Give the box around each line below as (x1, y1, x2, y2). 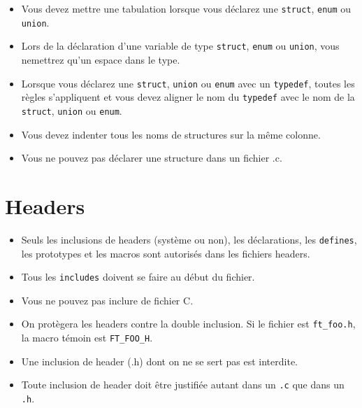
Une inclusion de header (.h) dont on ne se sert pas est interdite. (21, 353, 298, 368)
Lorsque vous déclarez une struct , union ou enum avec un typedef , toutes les (21, 76, 355, 90)
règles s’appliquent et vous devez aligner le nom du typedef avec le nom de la (21, 90, 355, 104)
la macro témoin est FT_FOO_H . (21, 330, 153, 344)
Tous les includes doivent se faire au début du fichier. (21, 269, 255, 284)
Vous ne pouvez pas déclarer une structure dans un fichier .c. (21, 150, 282, 165)
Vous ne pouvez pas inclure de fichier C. (21, 293, 194, 307)
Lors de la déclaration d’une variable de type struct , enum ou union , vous (21, 38, 340, 53)
